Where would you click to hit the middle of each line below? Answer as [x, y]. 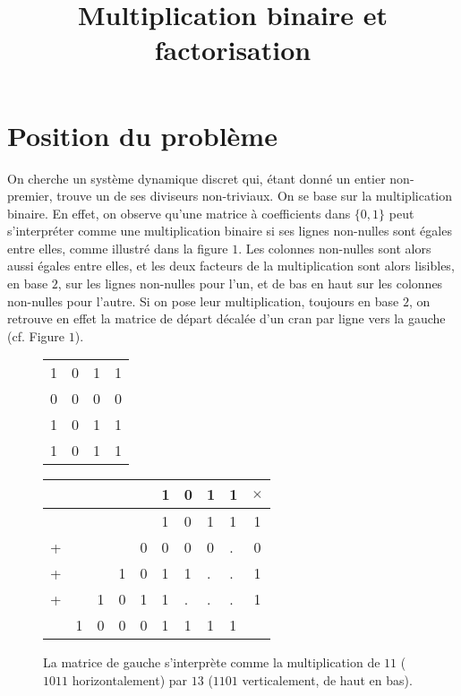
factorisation [233, 50]
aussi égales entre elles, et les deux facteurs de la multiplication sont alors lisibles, [231, 266]
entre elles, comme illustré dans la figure [118, 248]
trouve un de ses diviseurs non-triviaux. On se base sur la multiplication [255, 196]
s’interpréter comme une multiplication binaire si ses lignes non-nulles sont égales [230, 231]
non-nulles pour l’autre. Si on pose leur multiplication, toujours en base [203, 301]
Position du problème [142, 135]
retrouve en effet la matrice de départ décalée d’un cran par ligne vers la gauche [226, 318]
